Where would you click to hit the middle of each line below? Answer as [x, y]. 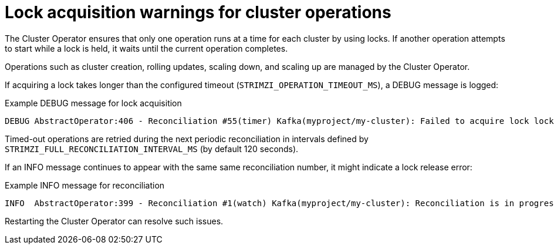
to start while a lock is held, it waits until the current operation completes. [146, 48]
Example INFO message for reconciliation [85, 185]
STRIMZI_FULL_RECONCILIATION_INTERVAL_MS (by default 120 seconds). [152, 149]
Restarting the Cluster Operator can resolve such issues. [114, 221]
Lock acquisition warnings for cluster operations [198, 12]
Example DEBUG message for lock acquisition [93, 103]
